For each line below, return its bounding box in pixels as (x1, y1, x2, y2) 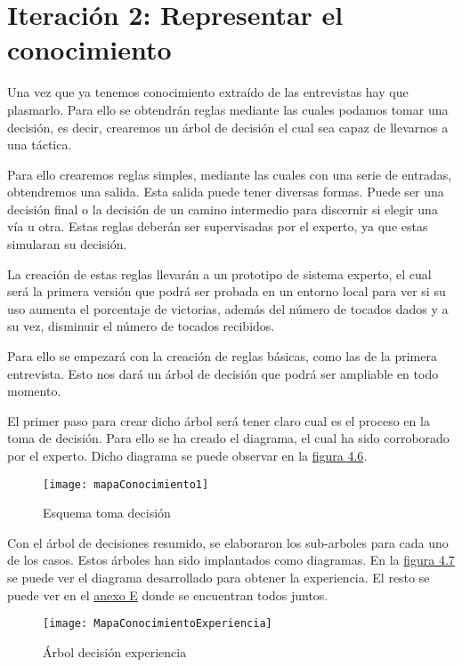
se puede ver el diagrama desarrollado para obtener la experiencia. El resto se (7, 568, 430, 587)
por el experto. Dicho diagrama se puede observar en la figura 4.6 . (7, 446, 368, 464)
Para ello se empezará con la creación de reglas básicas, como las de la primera (7, 347, 437, 366)
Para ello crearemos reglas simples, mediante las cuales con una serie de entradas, (7, 165, 452, 183)
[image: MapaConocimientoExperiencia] (43, 617, 272, 631)
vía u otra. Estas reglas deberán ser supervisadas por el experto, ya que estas (7, 217, 428, 236)
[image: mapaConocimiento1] (43, 478, 209, 491)
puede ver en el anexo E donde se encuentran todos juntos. (7, 585, 328, 604)
